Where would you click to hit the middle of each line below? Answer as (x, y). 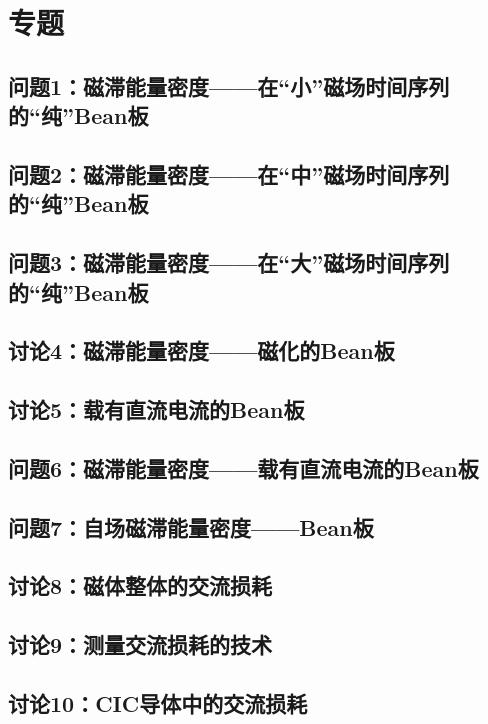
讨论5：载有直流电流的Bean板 (156, 409)
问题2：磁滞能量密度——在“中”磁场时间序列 (229, 173)
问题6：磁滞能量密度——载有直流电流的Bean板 (243, 467)
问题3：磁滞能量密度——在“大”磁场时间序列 (229, 262)
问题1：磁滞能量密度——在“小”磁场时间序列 (229, 85)
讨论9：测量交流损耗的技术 (140, 644)
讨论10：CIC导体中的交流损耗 (158, 702)
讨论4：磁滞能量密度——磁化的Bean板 (201, 350)
